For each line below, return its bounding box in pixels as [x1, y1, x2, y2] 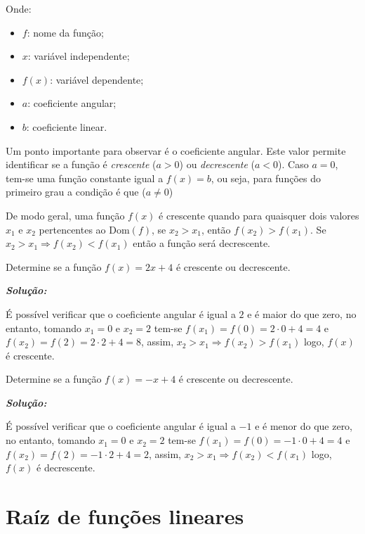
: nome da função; [27, 25, 104, 39]
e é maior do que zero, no [247, 306, 357, 321]
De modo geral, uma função [6, 208, 125, 222]
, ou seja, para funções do [211, 170, 321, 185]
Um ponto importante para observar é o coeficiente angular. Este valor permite [6, 143, 346, 158]
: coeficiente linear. [26, 119, 107, 134]
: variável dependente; [50, 72, 144, 87]
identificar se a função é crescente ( [6, 157, 157, 172]
